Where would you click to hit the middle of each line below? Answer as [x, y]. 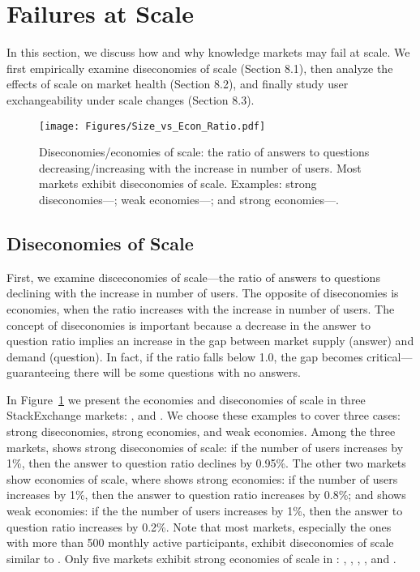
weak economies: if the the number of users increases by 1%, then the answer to [205, 511]
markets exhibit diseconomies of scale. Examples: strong [178, 184]
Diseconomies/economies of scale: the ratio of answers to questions [204, 152]
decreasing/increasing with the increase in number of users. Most [200, 167]
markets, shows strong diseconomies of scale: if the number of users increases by [205, 447]
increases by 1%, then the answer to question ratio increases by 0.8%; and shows [206, 495]
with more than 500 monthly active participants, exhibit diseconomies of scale [200, 542]
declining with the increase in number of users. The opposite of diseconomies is [203, 293]
